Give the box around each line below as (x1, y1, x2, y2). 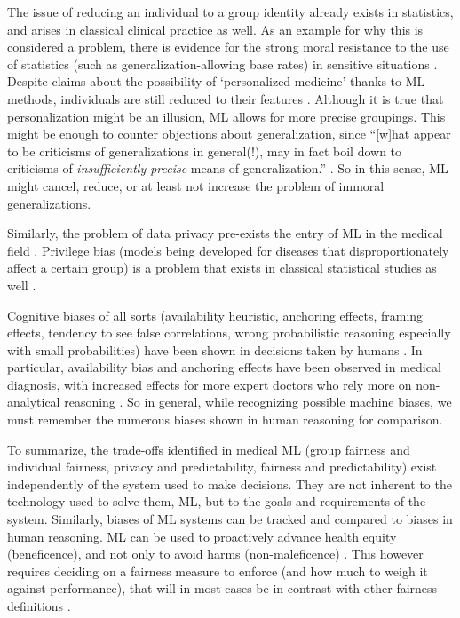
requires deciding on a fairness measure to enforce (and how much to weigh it (7, 561, 428, 580)
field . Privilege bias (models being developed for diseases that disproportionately (7, 241, 449, 259)
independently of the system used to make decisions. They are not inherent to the (7, 474, 452, 493)
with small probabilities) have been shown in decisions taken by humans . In (7, 340, 423, 359)
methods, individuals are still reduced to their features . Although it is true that (7, 89, 444, 107)
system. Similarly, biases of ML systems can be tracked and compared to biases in (7, 510, 453, 528)
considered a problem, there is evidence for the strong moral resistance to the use (7, 37, 449, 56)
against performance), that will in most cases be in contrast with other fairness (7, 579, 438, 598)
